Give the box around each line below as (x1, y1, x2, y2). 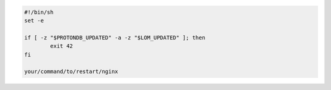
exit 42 (50, 43, 74, 50)
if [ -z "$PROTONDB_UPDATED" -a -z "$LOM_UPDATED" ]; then (24, 34, 205, 41)
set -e (24, 17, 44, 24)
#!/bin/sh (24, 9, 54, 15)
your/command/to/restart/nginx (24, 68, 119, 75)
